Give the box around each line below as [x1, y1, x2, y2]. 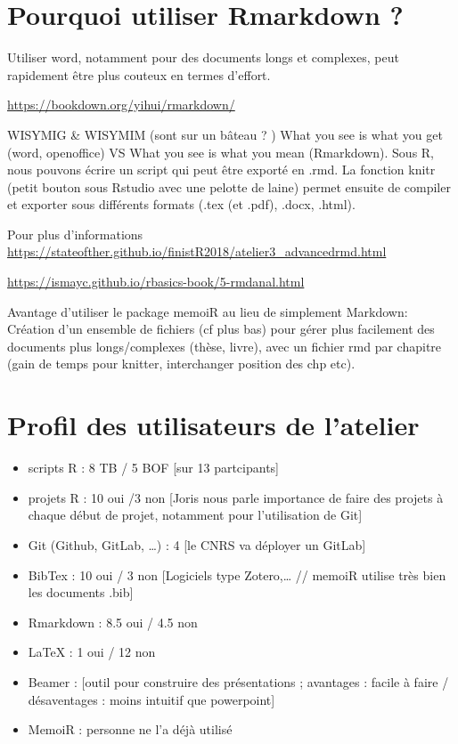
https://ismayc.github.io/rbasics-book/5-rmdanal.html [7, 272, 305, 291]
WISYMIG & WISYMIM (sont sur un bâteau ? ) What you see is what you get [7, 125, 443, 143]
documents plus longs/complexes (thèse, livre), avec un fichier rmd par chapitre [7, 336, 442, 355]
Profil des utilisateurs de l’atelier [7, 407, 420, 443]
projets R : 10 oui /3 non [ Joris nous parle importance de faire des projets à [28, 488, 444, 506]
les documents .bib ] [28, 583, 134, 602]
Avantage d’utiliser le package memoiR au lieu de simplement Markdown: [7, 302, 408, 320]
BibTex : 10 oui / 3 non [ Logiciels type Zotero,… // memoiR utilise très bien [28, 565, 446, 584]
